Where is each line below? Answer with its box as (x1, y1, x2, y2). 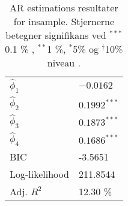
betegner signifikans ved (5, 28, 106, 42)
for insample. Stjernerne (13, 14, 115, 28)
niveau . (47, 56, 81, 69)
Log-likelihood (10, 166, 69, 181)
